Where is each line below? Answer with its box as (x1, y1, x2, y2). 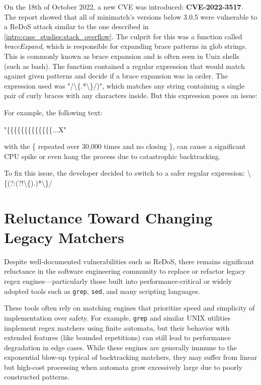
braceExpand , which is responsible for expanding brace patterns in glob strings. (4, 41, 247, 51)
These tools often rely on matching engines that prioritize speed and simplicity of (4, 302, 255, 313)
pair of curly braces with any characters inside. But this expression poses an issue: (4, 90, 257, 101)
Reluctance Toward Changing (4, 207, 213, 227)
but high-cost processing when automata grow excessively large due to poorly (4, 361, 242, 372)
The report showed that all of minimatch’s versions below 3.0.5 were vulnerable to (4, 11, 257, 22)
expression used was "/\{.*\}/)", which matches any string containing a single (4, 80, 245, 91)
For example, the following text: (4, 107, 103, 117)
